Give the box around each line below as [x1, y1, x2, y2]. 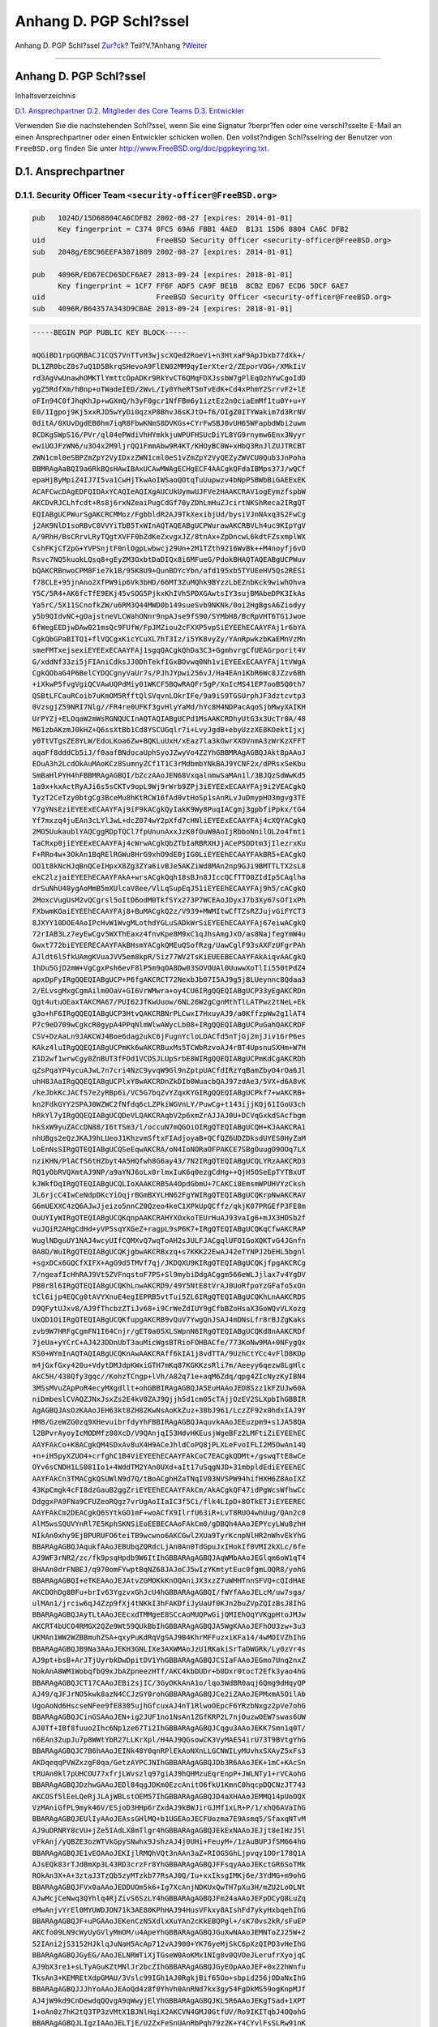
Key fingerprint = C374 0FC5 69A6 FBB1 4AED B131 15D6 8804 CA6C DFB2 [58, 224, 349, 234]
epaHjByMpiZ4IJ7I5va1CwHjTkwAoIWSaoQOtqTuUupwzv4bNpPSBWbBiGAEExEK [32, 475, 307, 485]
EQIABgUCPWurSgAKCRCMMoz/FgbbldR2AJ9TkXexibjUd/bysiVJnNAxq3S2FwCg [32, 509, 307, 519]
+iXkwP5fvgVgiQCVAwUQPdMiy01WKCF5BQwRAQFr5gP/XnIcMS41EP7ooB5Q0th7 [32, 679, 307, 689]
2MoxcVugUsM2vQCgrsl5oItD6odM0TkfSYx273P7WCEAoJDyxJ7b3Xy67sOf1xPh [32, 895, 307, 904]
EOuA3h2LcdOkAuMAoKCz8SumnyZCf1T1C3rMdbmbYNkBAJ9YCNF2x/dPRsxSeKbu [32, 759, 307, 769]
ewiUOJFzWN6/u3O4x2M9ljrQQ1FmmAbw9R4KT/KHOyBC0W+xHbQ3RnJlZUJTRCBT [32, 442, 307, 451]
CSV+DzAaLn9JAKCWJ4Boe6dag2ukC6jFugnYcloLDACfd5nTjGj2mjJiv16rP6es [32, 1031, 307, 1041]
